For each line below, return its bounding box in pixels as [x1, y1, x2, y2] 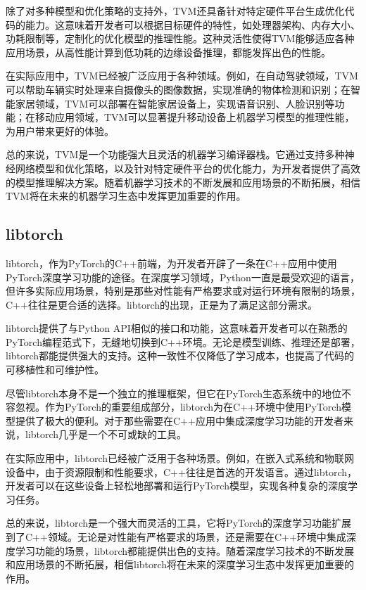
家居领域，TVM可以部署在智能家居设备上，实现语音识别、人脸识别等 [15, 96, 335, 110]
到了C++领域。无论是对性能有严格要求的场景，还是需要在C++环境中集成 [6, 530, 346, 544]
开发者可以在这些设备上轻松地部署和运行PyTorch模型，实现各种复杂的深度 [6, 478, 348, 493]
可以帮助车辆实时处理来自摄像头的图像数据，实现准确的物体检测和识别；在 [6, 82, 351, 96]
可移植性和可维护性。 [6, 362, 104, 377]
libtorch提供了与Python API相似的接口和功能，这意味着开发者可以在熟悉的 [6, 321, 348, 335]
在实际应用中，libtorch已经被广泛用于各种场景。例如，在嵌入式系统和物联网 [6, 451, 355, 466]
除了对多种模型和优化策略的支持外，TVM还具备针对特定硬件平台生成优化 [6, 4, 345, 18]
